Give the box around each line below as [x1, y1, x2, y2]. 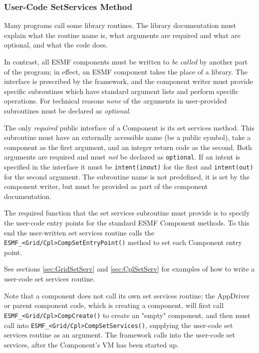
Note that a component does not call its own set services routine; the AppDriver [4, 290, 250, 300]
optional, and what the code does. [4, 39, 108, 50]
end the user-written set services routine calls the [4, 227, 155, 237]
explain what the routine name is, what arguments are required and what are [4, 29, 241, 40]
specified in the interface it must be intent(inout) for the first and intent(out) [4, 161, 254, 171]
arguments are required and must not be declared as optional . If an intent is [4, 151, 241, 162]
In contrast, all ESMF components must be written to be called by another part [4, 56, 248, 66]
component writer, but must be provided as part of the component [4, 181, 208, 191]
